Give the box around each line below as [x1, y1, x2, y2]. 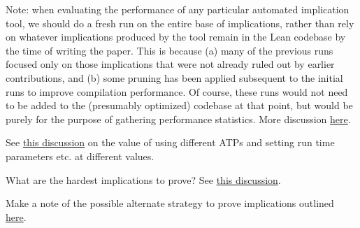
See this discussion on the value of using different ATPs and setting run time [6, 135, 335, 150]
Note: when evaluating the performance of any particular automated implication [6, 2, 350, 16]
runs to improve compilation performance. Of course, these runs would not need [6, 84, 348, 99]
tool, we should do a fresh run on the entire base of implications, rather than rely [6, 15, 354, 30]
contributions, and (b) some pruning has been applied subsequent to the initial [6, 70, 343, 85]
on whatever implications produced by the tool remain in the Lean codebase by [6, 29, 346, 44]
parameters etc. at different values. [6, 148, 154, 163]
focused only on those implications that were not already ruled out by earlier [6, 57, 335, 71]
